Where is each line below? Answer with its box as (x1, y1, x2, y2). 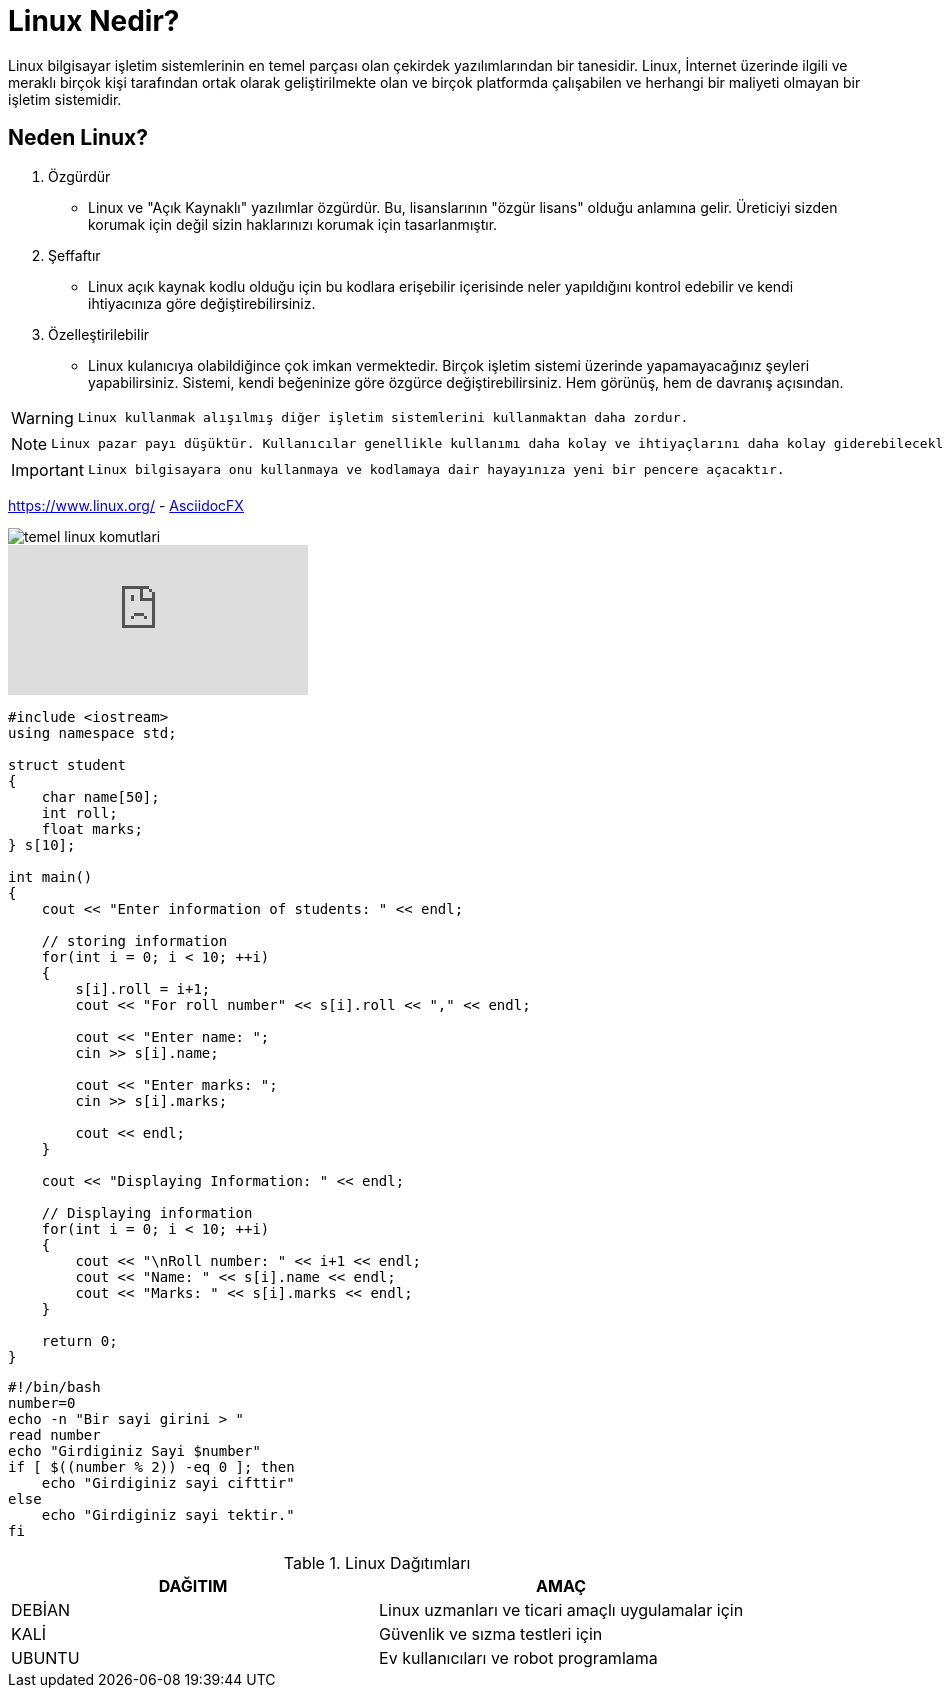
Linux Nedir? (8, 4, 180, 38)
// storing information (41, 932, 228, 949)
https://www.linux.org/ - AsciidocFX (8, 496, 244, 514)
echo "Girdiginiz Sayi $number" (8, 1442, 261, 1459)
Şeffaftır (48, 246, 101, 264)
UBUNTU (11, 1647, 80, 1668)
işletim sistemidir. (8, 90, 122, 108)
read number (8, 1426, 101, 1443)
